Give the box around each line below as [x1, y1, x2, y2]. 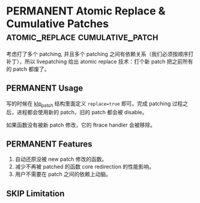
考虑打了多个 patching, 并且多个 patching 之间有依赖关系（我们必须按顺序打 [6, 50, 194, 58]
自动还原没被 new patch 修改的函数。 [14, 156, 108, 163]
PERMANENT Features [6, 139, 92, 149]
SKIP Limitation [6, 188, 65, 199]
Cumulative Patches [6, 17, 109, 31]
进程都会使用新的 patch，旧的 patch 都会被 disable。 [16, 108, 148, 115]
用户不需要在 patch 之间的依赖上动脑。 [14, 171, 111, 178]
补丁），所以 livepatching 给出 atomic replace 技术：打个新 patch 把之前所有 [6, 58, 193, 65]
